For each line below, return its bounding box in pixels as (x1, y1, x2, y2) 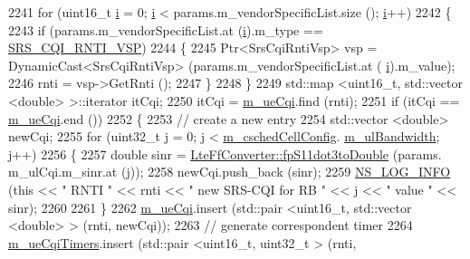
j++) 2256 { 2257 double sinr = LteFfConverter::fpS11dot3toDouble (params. (8, 144, 442, 163)
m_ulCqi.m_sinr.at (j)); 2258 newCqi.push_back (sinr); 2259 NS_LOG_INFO (8, 162, 451, 181)
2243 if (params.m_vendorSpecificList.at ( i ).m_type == (8, 20, 323, 39)
